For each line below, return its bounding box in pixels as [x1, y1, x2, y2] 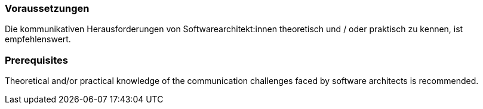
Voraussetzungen [5, 2, 90, 14]
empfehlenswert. [5, 34, 71, 45]
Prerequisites [5, 54, 68, 66]
